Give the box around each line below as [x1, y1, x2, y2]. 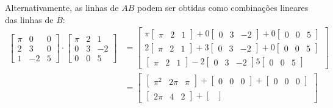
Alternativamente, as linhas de [5, 1, 119, 13]
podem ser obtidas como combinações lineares [137, 1, 309, 13]
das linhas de [5, 13, 54, 25]
